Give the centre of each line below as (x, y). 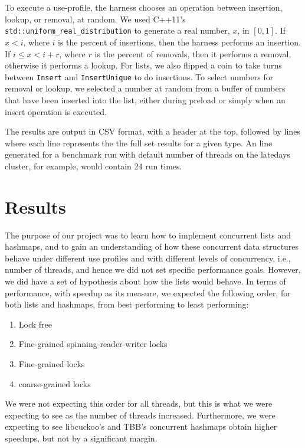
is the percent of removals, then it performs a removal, (193, 53)
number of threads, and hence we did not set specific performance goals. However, (153, 269)
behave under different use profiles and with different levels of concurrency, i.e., (148, 258)
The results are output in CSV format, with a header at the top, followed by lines (152, 131)
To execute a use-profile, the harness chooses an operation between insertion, (144, 7)
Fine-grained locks (52, 363)
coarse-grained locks (55, 383)
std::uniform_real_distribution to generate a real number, (117, 30)
